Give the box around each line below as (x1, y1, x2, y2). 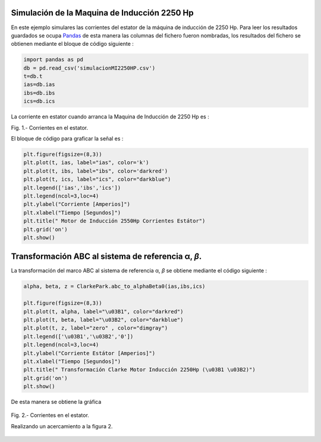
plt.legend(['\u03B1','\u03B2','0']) (23, 333, 134, 340)
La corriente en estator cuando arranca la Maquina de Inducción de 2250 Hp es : (11, 113, 209, 120)
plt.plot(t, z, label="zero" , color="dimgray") (23, 325, 168, 331)
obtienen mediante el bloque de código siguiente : (11, 40, 134, 48)
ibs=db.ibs (23, 89, 55, 96)
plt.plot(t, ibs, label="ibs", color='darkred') (23, 167, 168, 174)
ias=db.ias (23, 81, 55, 88)
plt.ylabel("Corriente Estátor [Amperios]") (23, 350, 156, 356)
